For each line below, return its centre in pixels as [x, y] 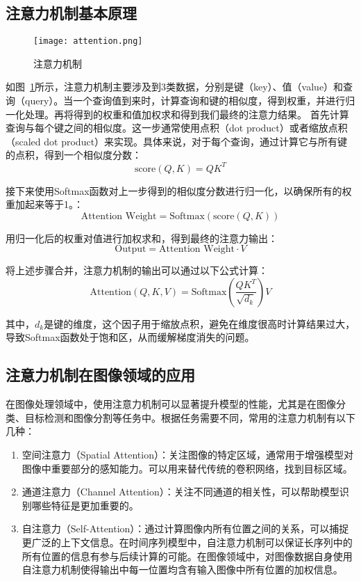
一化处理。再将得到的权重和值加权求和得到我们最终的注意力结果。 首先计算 [177, 114]
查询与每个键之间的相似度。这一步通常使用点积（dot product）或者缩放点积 [177, 128]
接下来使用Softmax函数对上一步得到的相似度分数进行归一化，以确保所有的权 [179, 190]
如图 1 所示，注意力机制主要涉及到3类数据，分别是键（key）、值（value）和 [175, 87]
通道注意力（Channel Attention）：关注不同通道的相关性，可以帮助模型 [180, 492]
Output [131, 249]
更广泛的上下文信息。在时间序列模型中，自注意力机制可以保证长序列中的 [187, 542]
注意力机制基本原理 [71, 13]
